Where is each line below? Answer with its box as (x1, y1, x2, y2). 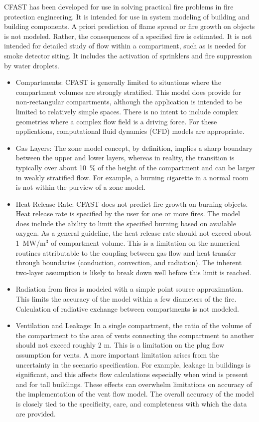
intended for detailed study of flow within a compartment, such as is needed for (4, 40, 247, 51)
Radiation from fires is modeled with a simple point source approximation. (15, 284, 244, 294)
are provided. (15, 408, 56, 419)
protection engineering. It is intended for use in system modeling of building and (4, 11, 250, 21)
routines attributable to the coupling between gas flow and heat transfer (15, 247, 236, 258)
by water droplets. (4, 60, 59, 70)
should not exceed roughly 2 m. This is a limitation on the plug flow (15, 340, 225, 350)
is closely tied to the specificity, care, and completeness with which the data (15, 398, 247, 409)
